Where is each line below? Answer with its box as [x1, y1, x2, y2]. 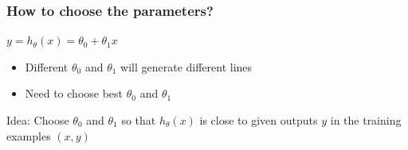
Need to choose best [25, 85, 124, 102]
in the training [330, 112, 402, 128]
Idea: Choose [6, 112, 69, 128]
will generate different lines [120, 58, 253, 75]
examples [6, 127, 51, 144]
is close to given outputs [199, 112, 318, 128]
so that [121, 112, 156, 128]
